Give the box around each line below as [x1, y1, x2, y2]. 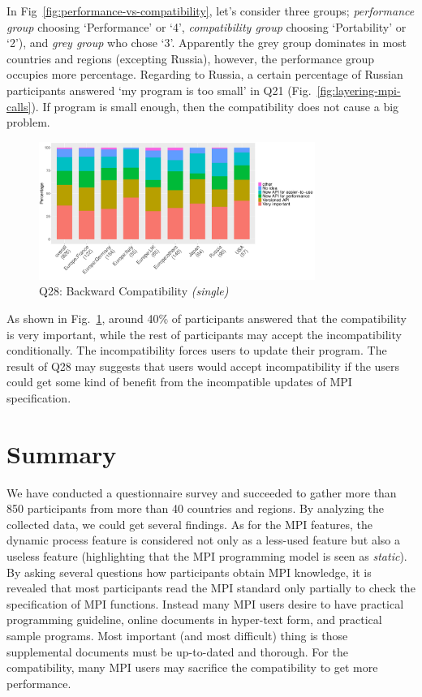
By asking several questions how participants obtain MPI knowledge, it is [6, 563, 372, 580]
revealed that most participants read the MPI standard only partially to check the [6, 579, 416, 596]
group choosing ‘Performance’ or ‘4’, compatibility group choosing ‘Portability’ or [6, 18, 407, 35]
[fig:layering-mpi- [316, 81, 401, 98]
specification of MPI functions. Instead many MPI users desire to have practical [6, 595, 404, 612]
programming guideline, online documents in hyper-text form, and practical [6, 611, 382, 628]
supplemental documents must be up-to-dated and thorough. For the [6, 643, 348, 660]
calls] [6, 97, 32, 114]
